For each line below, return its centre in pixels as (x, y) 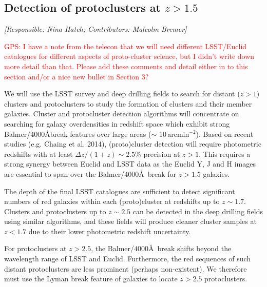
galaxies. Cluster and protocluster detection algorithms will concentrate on (122, 114)
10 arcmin (174, 134)
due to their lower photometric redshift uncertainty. (110, 231)
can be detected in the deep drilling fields (198, 211)
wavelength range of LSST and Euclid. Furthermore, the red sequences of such (128, 259)
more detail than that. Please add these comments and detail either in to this (126, 66)
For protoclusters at (35, 248)
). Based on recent (225, 134)
